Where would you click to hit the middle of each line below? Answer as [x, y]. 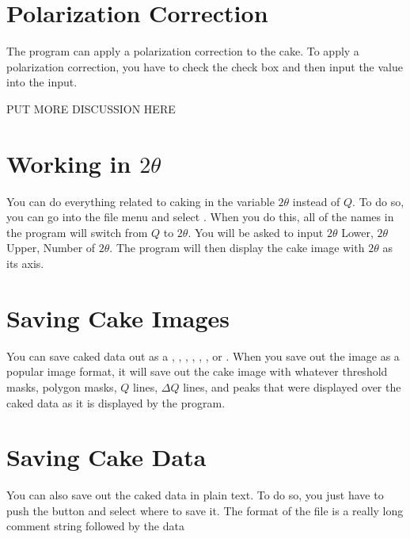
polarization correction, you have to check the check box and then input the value [205, 66]
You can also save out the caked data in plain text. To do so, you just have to [195, 495]
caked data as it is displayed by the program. [116, 402]
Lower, [357, 232]
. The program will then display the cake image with [237, 248]
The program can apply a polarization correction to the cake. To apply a [183, 51]
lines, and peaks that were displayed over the [292, 386]
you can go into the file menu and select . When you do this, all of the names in [200, 217]
